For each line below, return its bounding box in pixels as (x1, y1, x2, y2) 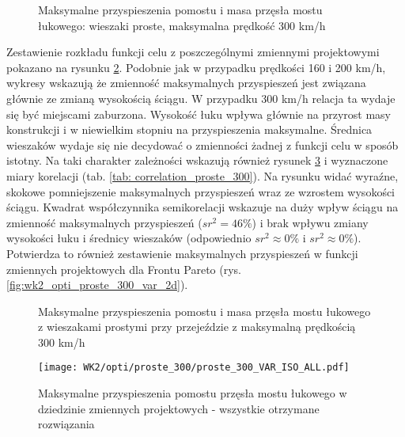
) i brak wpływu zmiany (252, 214, 369, 230)
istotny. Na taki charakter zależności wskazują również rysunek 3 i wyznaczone (6, 152, 388, 169)
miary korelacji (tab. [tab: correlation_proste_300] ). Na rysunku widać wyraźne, (6, 167, 399, 184)
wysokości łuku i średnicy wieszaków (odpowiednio (6, 230, 252, 246)
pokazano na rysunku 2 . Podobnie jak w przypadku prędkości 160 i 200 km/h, (6, 59, 386, 75)
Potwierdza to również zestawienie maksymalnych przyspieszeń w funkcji (6, 245, 358, 261)
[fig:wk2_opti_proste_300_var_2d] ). (6, 276, 188, 293)
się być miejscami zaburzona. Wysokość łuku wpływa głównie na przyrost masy (6, 105, 391, 122)
